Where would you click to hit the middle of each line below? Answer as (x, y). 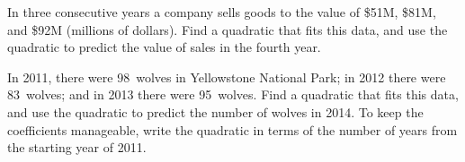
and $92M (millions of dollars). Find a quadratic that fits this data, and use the (228, 29)
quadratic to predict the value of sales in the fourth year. (164, 47)
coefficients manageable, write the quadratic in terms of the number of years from (232, 129)
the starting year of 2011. (77, 147)
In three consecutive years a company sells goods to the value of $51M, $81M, (222, 12)
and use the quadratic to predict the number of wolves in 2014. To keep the (215, 111)
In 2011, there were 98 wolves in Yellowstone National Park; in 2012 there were (227, 77)
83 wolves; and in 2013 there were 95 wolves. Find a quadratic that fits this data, (233, 94)
